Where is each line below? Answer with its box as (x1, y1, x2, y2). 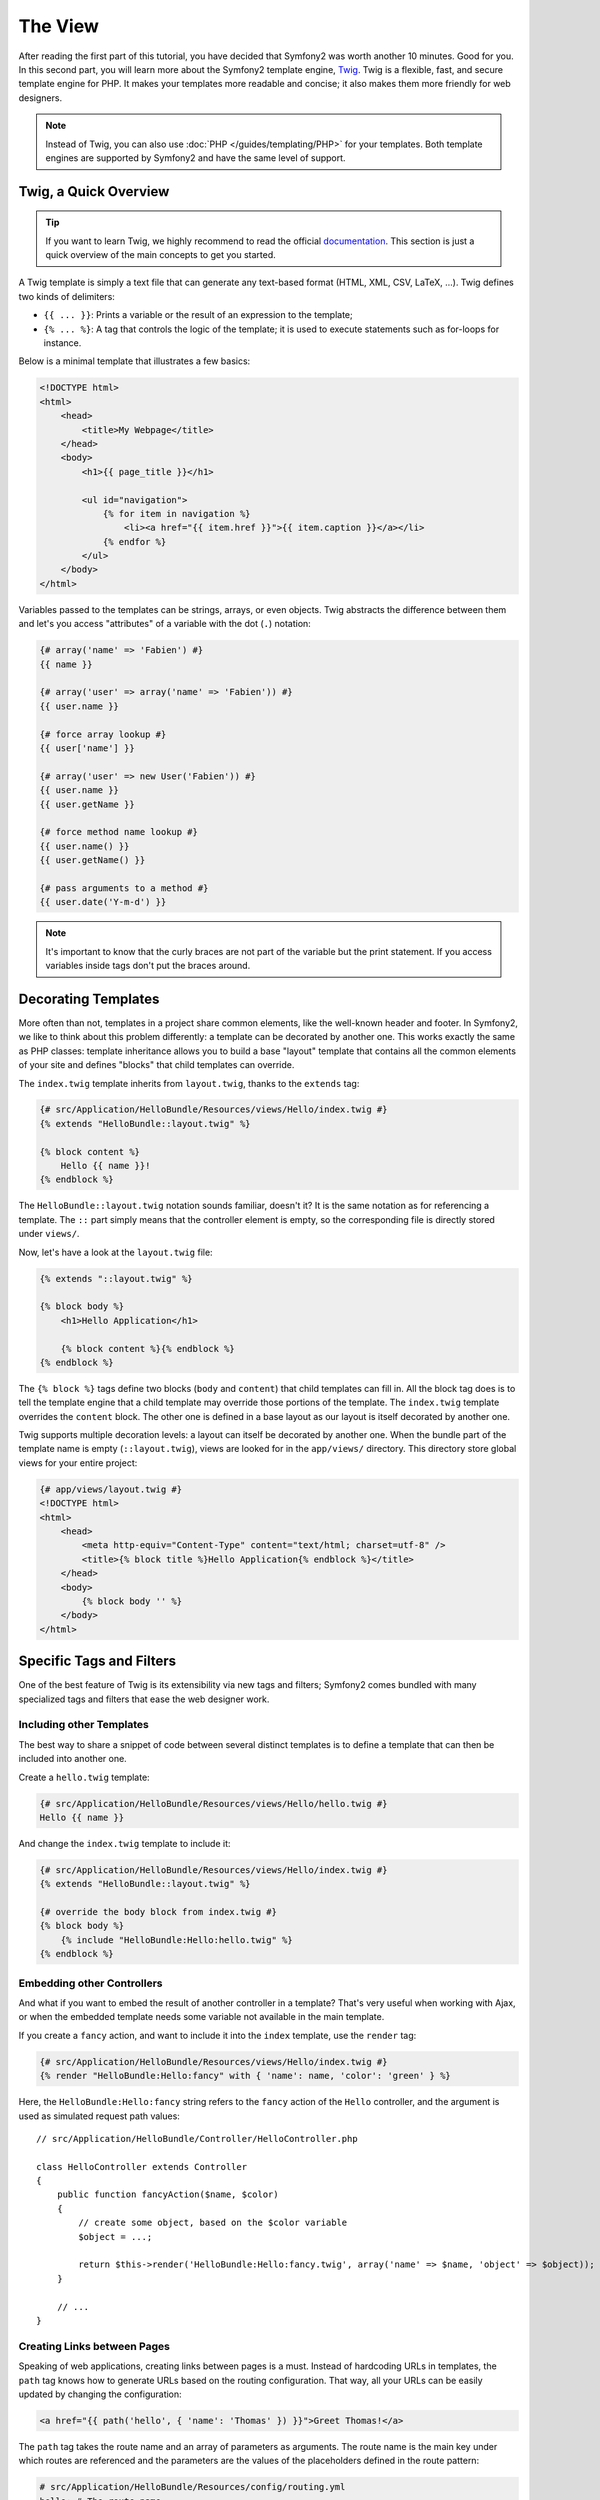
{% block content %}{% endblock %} (60, 1343, 235, 1354)
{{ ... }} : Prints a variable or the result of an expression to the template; (43, 309, 354, 321)
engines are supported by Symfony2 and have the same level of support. (45, 151, 346, 164)
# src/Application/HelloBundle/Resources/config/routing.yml (39, 2481, 346, 2493)
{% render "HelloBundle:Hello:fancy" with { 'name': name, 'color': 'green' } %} (39, 2070, 452, 2082)
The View (18, 15, 100, 37)
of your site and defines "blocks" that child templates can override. (18, 1059, 295, 1071)
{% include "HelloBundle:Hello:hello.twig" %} (60, 1934, 294, 1945)
